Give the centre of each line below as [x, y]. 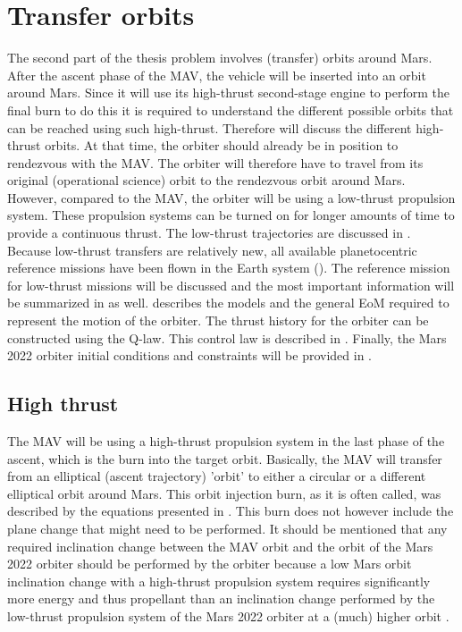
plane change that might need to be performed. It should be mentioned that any [227, 528]
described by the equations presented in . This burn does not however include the [231, 511]
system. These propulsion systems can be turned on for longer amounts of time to [231, 215]
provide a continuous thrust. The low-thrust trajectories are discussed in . [209, 233]
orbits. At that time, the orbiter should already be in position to [222, 145]
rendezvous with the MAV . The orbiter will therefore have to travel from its [215, 162]
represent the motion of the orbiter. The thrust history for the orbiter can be [218, 320]
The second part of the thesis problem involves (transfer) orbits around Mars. [220, 58]
